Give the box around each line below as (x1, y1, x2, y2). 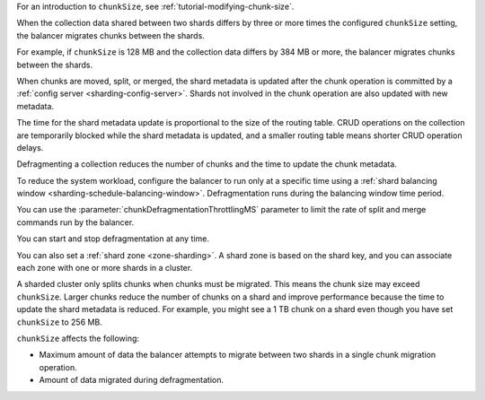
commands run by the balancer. (16, 216, 135, 228)
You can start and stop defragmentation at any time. (16, 233, 210, 244)
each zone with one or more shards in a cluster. (16, 263, 193, 274)
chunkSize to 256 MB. (16, 317, 102, 327)
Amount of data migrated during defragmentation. (39, 375, 225, 386)
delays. (16, 142, 44, 152)
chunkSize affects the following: (16, 333, 139, 343)
